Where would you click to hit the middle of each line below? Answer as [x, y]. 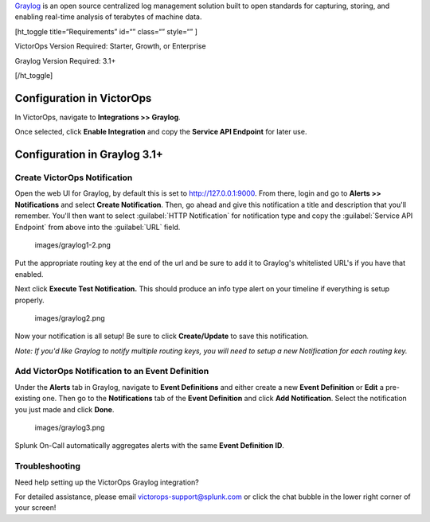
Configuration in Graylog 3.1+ [89, 155]
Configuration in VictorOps [83, 98]
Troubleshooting [48, 466]
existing [28, 399]
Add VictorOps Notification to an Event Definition [112, 372]
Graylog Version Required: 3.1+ [65, 60]
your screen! [35, 508]
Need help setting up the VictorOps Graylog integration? [107, 482]
